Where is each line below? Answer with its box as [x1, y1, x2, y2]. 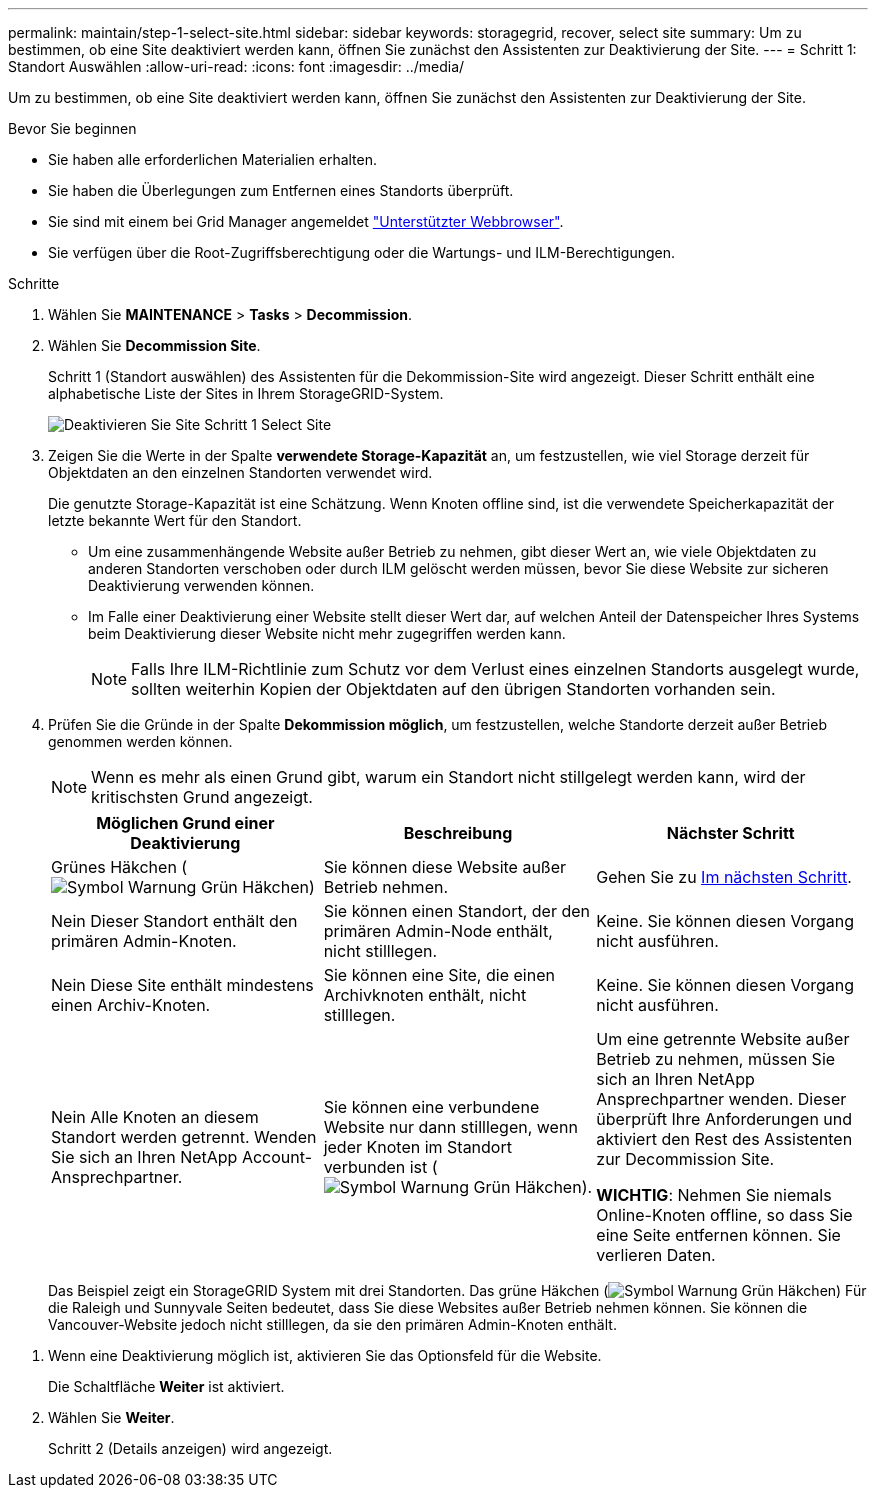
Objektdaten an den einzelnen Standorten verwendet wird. [48, 464, 433, 481]
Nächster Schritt [666, 823, 795, 843]
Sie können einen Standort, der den [323, 901, 591, 921]
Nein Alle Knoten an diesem [51, 1107, 259, 1127]
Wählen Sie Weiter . [48, 1409, 175, 1426]
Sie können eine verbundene [323, 1097, 540, 1117]
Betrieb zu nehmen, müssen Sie [596, 1049, 836, 1069]
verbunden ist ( [323, 1157, 438, 1177]
